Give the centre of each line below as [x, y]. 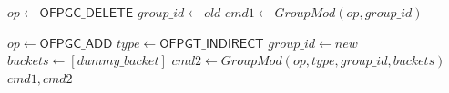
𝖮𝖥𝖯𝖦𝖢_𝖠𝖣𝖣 [76, 44]
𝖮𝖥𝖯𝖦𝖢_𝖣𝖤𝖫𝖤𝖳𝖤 [87, 14]
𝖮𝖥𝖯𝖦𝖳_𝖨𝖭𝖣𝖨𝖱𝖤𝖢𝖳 [212, 44]
